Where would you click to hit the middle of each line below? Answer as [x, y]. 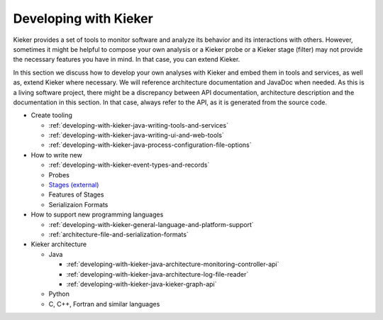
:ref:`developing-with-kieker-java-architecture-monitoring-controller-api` [173, 264]
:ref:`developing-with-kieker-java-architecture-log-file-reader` [157, 274]
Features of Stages [76, 194]
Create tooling [51, 115]
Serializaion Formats [78, 204]
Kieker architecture [59, 244]
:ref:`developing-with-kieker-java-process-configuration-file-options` [150, 145]
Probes [59, 175]
